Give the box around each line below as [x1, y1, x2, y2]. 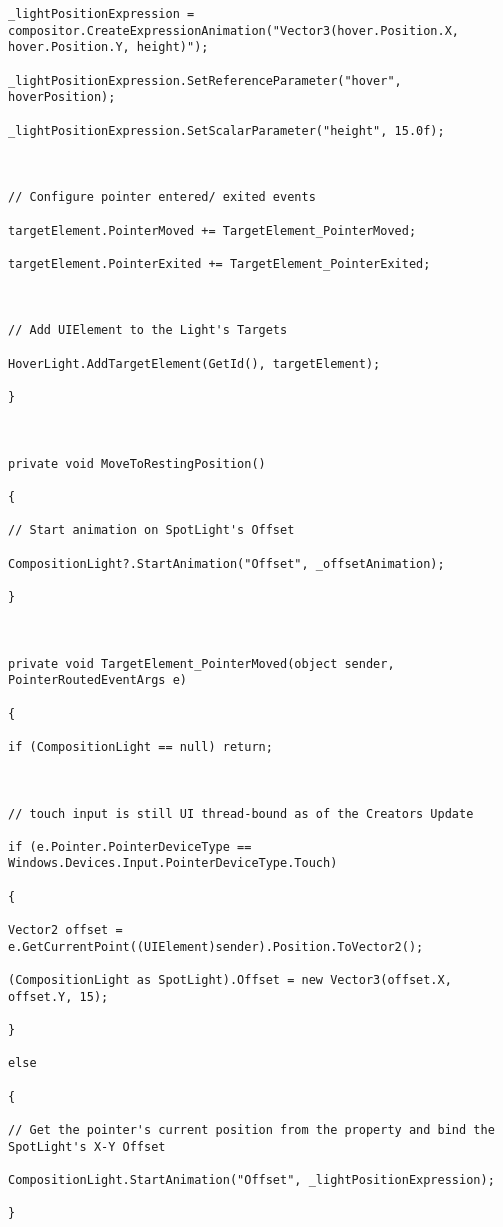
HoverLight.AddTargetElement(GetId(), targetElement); [8, 356, 381, 371]
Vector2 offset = [8, 923, 123, 938]
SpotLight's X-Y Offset [8, 1139, 166, 1154]
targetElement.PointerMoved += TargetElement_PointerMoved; [8, 223, 417, 238]
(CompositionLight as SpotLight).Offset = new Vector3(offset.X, [8, 973, 452, 988]
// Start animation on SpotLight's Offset [8, 523, 295, 538]
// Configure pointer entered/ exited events [8, 190, 316, 205]
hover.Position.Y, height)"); [8, 40, 209, 55]
